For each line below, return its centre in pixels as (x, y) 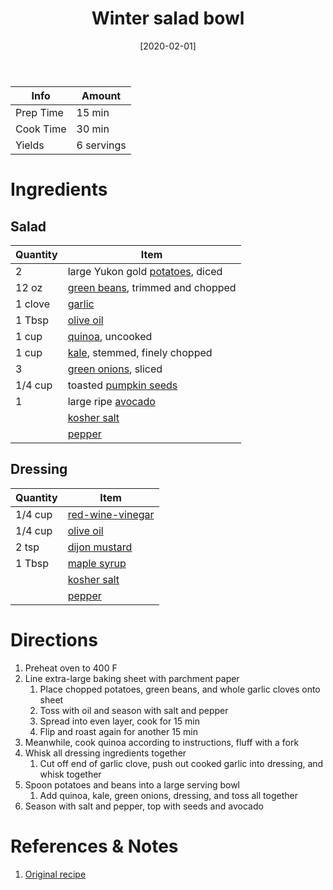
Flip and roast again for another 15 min (119, 731)
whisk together (70, 774)
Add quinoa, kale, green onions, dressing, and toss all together (168, 795)
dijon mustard (100, 547)
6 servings (101, 145)
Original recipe (55, 874)
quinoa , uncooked (110, 336)
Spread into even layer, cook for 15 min (119, 721)
